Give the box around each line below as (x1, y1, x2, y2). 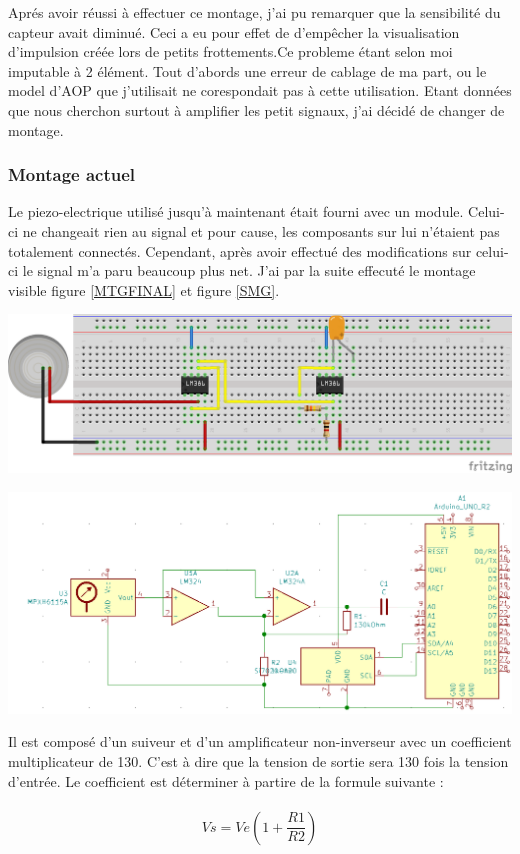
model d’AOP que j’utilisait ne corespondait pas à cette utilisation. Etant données (8, 80, 512, 101)
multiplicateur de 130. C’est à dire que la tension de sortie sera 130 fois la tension (8, 751, 509, 772)
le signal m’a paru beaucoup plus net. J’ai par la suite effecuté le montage (22, 260, 476, 281)
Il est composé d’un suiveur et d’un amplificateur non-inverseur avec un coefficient (8, 731, 512, 752)
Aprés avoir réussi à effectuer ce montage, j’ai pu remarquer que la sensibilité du (8, 2, 501, 22)
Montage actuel (8, 162, 136, 187)
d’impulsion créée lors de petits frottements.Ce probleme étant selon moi (8, 41, 453, 62)
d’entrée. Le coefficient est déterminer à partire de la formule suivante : (8, 770, 444, 791)
